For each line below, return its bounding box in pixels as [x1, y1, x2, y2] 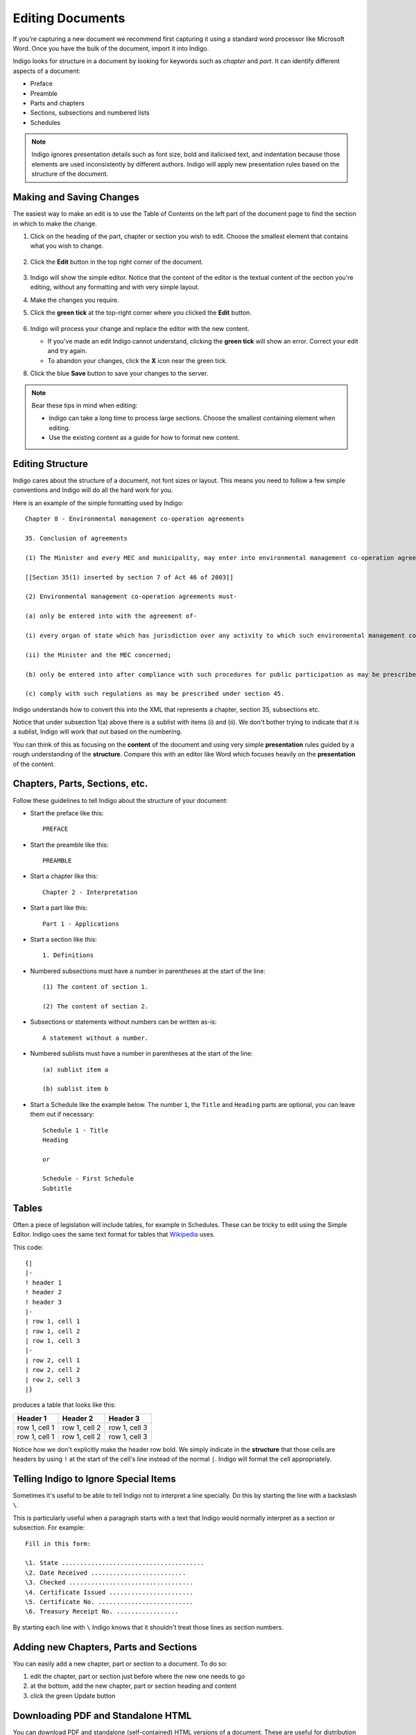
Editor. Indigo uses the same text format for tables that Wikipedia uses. [12, 1230, 215, 1239]
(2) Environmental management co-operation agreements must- [25, 593, 237, 600]
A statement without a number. [42, 1034, 149, 1042]
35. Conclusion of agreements [25, 534, 128, 543]
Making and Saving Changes [12, 192, 140, 203]
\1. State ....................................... [25, 1559, 205, 1567]
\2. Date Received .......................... [25, 1568, 187, 1577]
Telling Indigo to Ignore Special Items [12, 1473, 176, 1484]
